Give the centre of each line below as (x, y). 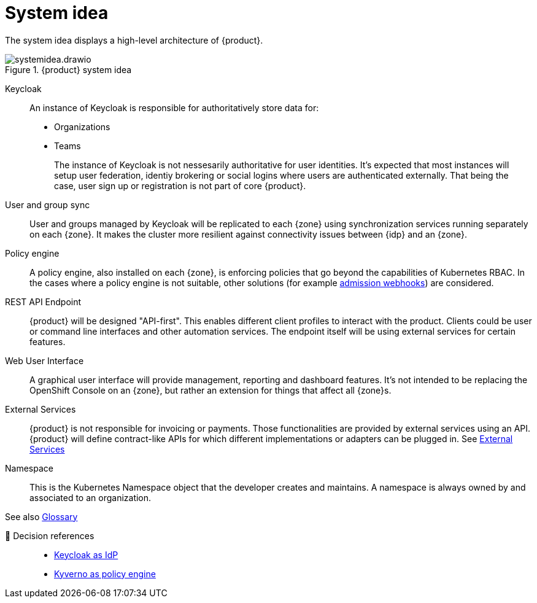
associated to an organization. (91, 497)
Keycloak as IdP (86, 554)
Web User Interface (44, 360)
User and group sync (48, 204)
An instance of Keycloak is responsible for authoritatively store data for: (174, 107)
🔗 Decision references (50, 535)
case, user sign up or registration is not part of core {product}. (180, 185)
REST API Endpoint (43, 301)
